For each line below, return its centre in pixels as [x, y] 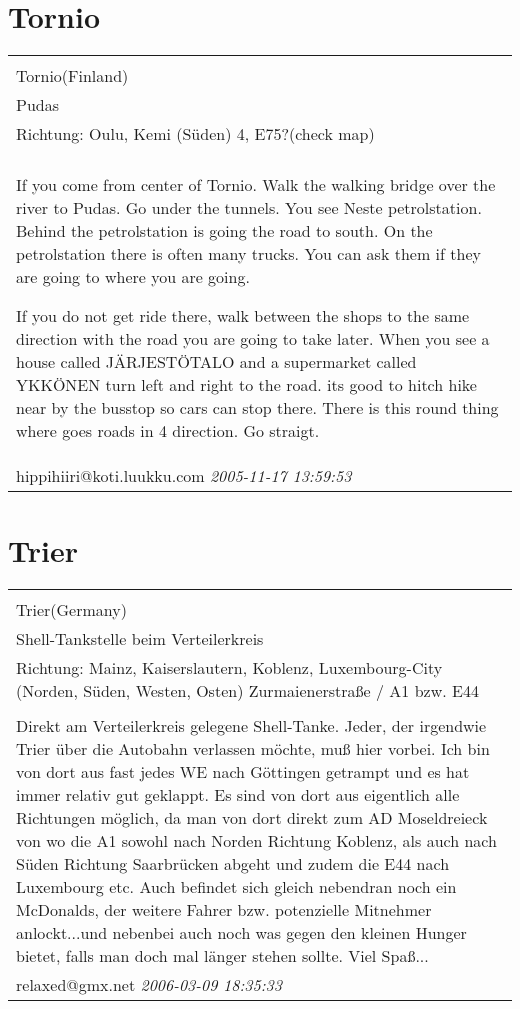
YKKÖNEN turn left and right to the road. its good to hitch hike [246, 385]
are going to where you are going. [133, 277]
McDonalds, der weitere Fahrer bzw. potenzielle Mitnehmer [224, 910]
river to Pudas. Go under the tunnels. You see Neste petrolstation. [249, 208]
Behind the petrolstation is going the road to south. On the [224, 231]
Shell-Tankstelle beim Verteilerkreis [140, 639]
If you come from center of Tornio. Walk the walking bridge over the [256, 185]
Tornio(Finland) [72, 76]
